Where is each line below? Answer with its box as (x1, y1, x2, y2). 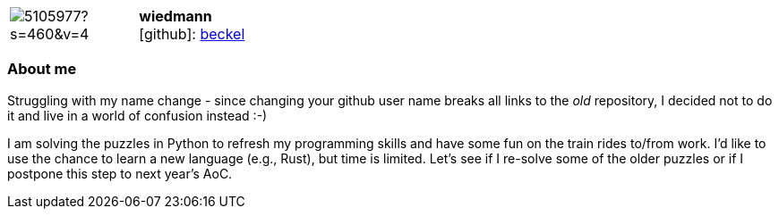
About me (7, 60, 77, 79)
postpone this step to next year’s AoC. (7, 165, 233, 181)
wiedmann (139, 7, 212, 25)
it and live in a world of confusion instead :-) (7, 107, 268, 123)
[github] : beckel (139, 25, 245, 43)
